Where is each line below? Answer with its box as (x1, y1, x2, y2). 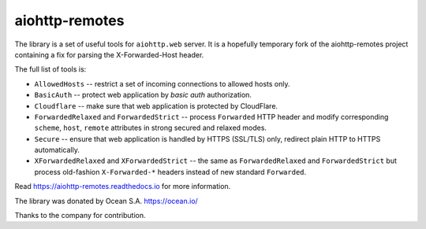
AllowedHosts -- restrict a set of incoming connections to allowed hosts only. (34, 79, 291, 88)
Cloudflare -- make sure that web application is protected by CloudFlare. (34, 101, 278, 110)
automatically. (34, 146, 80, 155)
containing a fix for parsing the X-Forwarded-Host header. (14, 50, 204, 59)
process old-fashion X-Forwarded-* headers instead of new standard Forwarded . (34, 167, 307, 176)
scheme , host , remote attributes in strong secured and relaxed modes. (34, 123, 267, 133)
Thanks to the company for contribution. (14, 211, 146, 220)
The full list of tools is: (14, 65, 87, 74)
